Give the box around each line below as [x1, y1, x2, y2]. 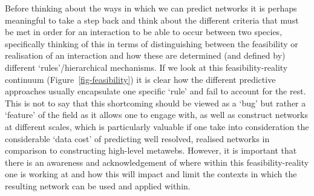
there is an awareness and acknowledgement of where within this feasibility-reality [5, 155, 309, 168]
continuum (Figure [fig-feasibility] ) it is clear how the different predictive [5, 73, 276, 85]
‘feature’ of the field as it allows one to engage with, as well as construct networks [5, 108, 309, 121]
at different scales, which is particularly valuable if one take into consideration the [5, 120, 309, 132]
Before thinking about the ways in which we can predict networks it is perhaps [5, 2, 297, 14]
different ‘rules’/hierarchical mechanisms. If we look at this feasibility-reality [5, 60, 288, 73]
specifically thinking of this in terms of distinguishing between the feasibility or [5, 37, 298, 50]
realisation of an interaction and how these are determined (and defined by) [5, 49, 286, 62]
